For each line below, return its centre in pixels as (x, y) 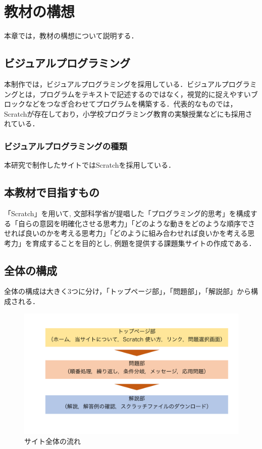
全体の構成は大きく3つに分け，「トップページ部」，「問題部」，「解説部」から (128, 291)
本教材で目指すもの (52, 192)
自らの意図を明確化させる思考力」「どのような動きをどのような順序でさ (136, 223)
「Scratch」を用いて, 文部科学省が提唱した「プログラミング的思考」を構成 (127, 213)
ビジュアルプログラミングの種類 (66, 146)
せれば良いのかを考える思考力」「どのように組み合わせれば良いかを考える (126, 233)
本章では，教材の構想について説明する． (71, 36)
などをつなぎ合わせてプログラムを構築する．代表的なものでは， (131, 104)
